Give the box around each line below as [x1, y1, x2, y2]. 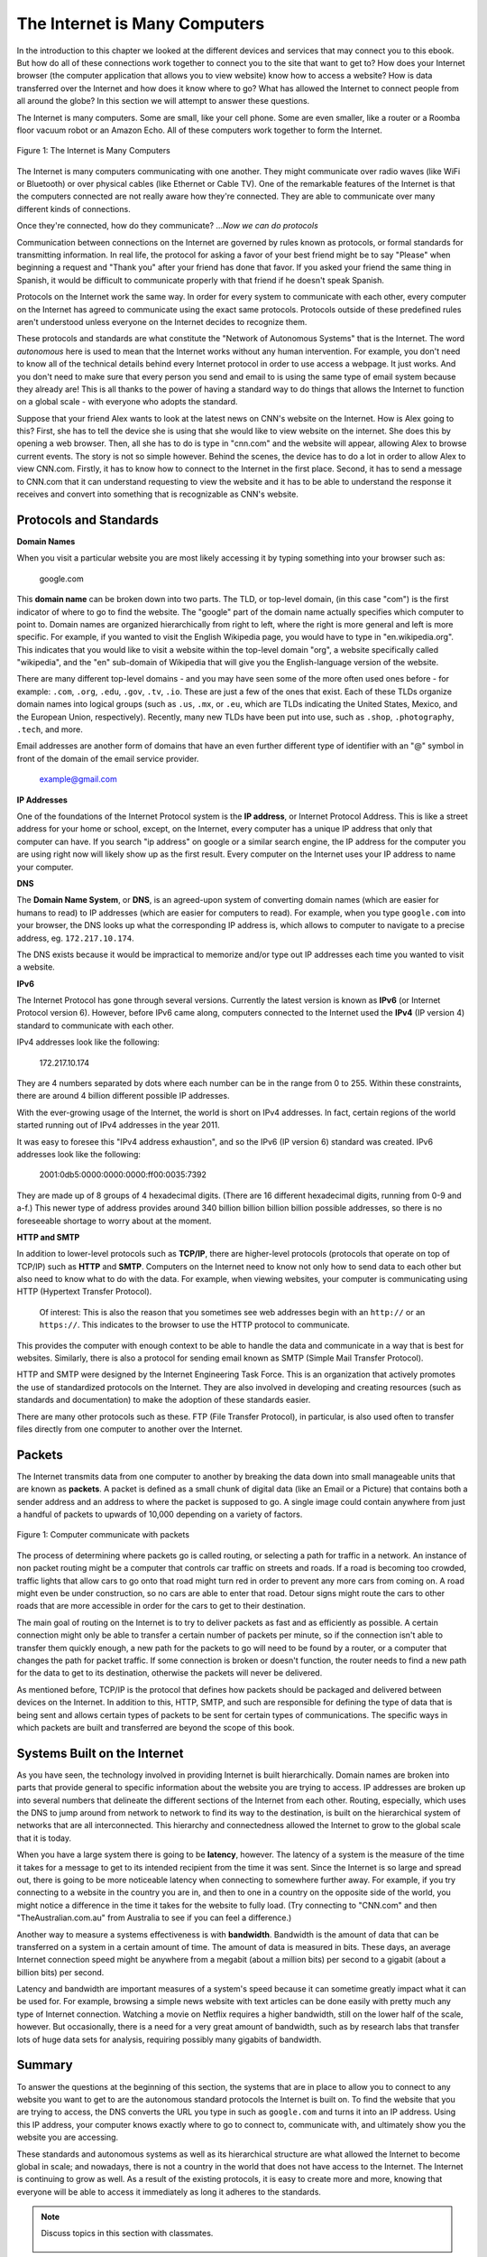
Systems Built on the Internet [16, 1745, 184, 1760]
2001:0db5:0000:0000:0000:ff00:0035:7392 [39, 1169, 207, 1180]
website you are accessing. [16, 2132, 119, 2143]
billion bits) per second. [16, 1966, 105, 1977]
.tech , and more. [16, 724, 83, 735]
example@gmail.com [39, 774, 117, 785]
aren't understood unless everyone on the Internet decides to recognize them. [16, 316, 308, 327]
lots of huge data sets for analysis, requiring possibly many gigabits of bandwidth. [16, 2034, 322, 2045]
